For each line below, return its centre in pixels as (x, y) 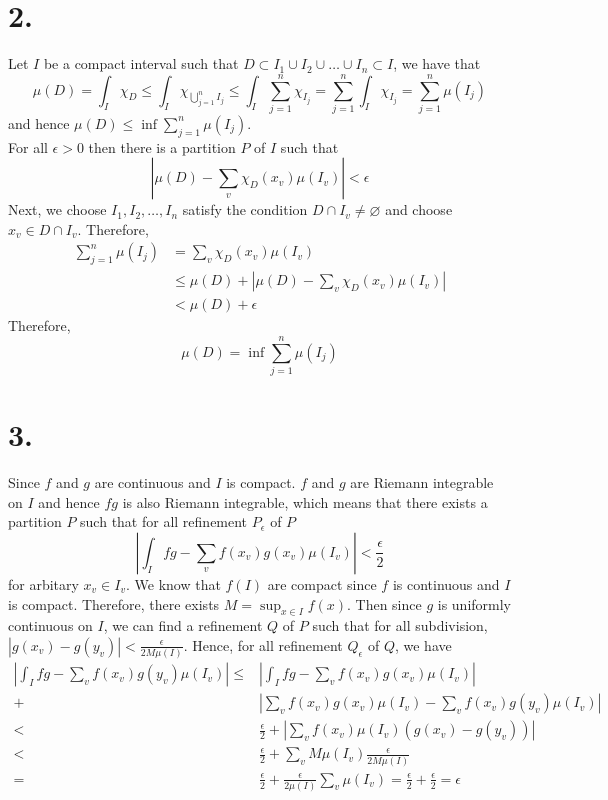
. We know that (173, 583)
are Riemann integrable (422, 482)
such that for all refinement (164, 521)
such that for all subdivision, (400, 625)
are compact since (322, 583)
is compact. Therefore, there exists (114, 603)
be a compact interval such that (141, 63)
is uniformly (474, 603)
